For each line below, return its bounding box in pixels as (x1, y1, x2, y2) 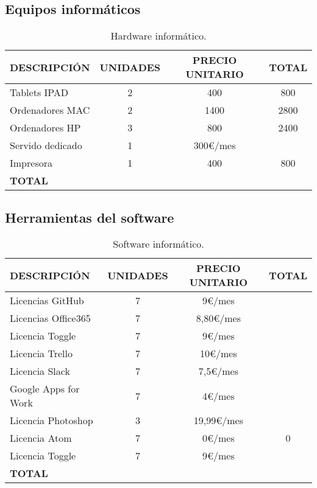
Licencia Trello (10, 346, 73, 361)
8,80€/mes (196, 311, 241, 326)
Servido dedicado (10, 138, 82, 153)
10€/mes (200, 346, 237, 361)
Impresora (10, 156, 52, 170)
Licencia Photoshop (10, 413, 93, 428)
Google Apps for (10, 382, 80, 396)
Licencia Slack (10, 364, 70, 378)
